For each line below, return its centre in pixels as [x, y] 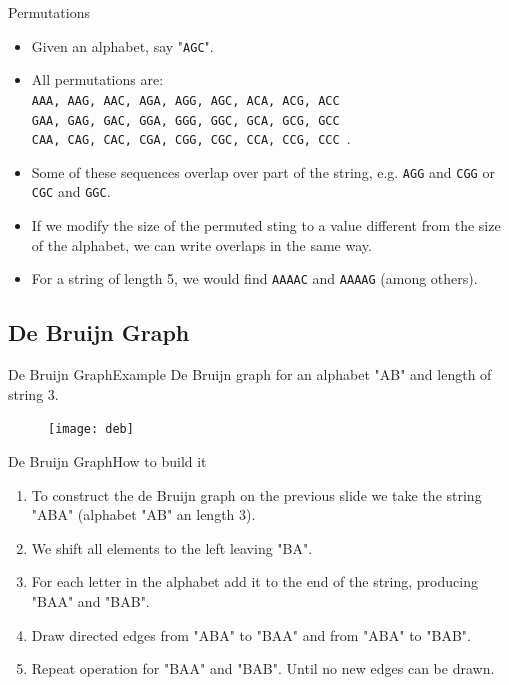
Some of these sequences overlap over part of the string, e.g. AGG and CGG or [263, 171]
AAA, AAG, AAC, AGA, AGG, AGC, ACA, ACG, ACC [185, 100]
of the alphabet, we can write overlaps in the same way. [201, 244]
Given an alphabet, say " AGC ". [122, 45]
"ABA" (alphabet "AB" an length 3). [143, 514]
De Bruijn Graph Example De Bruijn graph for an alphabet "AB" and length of [250, 374]
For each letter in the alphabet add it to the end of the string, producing [254, 581]
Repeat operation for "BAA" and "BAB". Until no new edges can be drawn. [263, 668]
